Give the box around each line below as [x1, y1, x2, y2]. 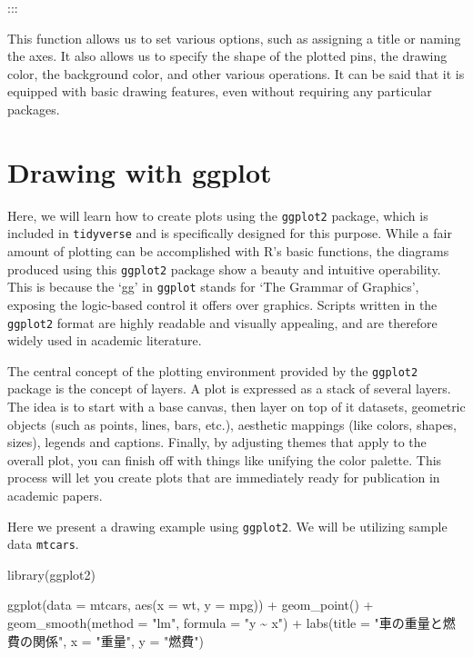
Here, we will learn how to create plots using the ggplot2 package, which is [7, 205, 428, 224]
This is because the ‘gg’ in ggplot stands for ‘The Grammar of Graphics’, [7, 277, 419, 296]
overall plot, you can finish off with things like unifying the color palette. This [7, 450, 442, 469]
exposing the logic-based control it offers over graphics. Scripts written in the [7, 294, 438, 314]
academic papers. [7, 485, 103, 504]
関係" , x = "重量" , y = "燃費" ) [32, 631, 205, 650]
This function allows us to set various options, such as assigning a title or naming [7, 28, 461, 47]
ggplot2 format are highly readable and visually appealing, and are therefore [7, 313, 438, 332]
